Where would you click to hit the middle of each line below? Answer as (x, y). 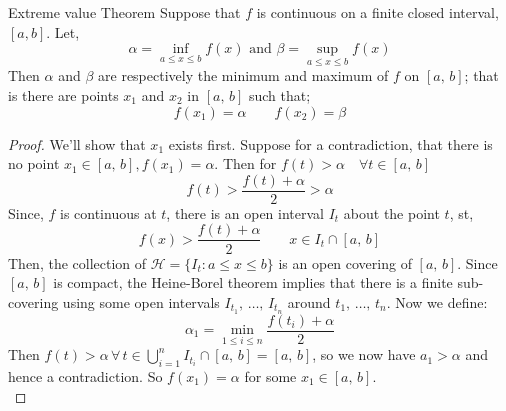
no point (34, 163)
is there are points (63, 95)
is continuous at (108, 212)
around (309, 301)
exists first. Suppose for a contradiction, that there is (330, 143)
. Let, (63, 31)
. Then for (245, 163)
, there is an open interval (245, 212)
